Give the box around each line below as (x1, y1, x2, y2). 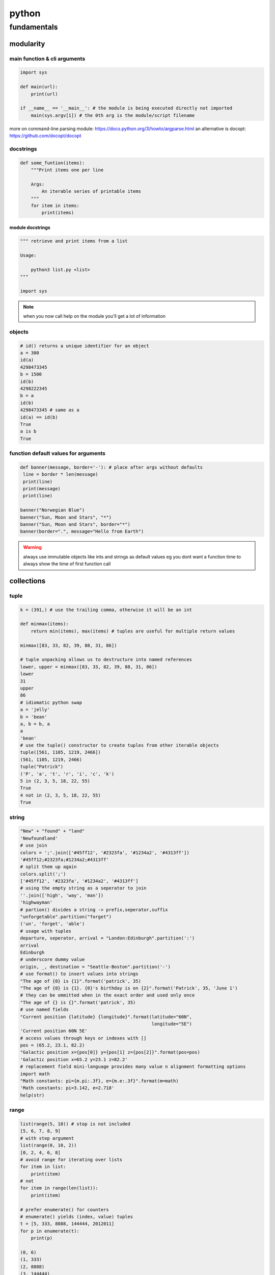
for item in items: (31, 202, 80, 209)
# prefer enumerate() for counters (20, 1207, 109, 1212)
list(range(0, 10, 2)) (20, 1142, 77, 1149)
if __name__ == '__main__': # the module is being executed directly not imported (20, 105, 233, 111)
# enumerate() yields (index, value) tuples (20, 1214, 133, 1220)
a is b (20, 428, 37, 435)
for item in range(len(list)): (20, 1185, 99, 1191)
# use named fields (20, 1007, 69, 1012)
